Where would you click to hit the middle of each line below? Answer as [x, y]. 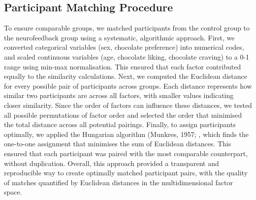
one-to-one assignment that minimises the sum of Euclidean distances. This [118, 144]
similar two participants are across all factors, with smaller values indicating [119, 95]
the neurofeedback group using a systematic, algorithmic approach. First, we [119, 37]
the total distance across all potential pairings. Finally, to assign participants [120, 124]
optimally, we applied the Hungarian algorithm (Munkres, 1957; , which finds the [126, 134]
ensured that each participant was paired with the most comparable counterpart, [126, 153]
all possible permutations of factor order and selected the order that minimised [123, 115]
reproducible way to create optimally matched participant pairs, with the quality [126, 173]
